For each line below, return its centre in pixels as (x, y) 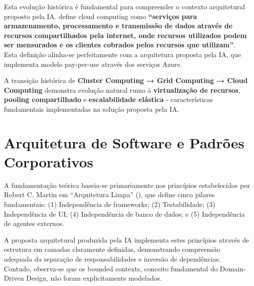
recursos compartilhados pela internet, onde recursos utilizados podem (126, 35)
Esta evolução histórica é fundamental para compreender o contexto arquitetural (125, 6)
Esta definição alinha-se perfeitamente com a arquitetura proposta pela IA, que (123, 54)
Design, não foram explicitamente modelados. (94, 278)
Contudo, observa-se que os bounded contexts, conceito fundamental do (111, 268)
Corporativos (49, 161)
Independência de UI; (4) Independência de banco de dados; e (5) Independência (125, 214)
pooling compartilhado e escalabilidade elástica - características (108, 99)
